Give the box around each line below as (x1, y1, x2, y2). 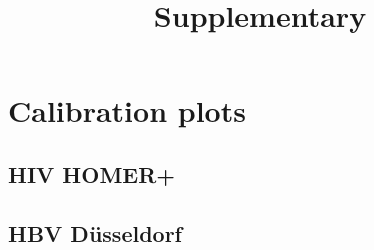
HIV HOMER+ (8, 158, 176, 189)
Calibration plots (8, 90, 246, 131)
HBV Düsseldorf (8, 217, 182, 248)
